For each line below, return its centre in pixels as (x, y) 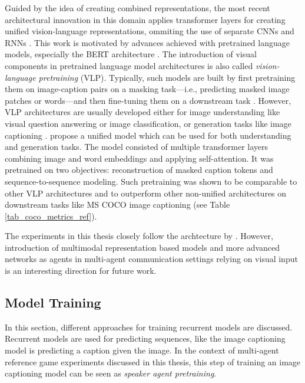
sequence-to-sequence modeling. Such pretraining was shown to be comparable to (151, 181)
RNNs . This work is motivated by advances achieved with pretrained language (147, 42)
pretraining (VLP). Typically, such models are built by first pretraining (167, 77)
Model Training (53, 302)
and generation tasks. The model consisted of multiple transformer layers (137, 147)
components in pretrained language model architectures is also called (129, 65)
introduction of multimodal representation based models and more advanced (142, 247)
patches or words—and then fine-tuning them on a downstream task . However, (148, 100)
